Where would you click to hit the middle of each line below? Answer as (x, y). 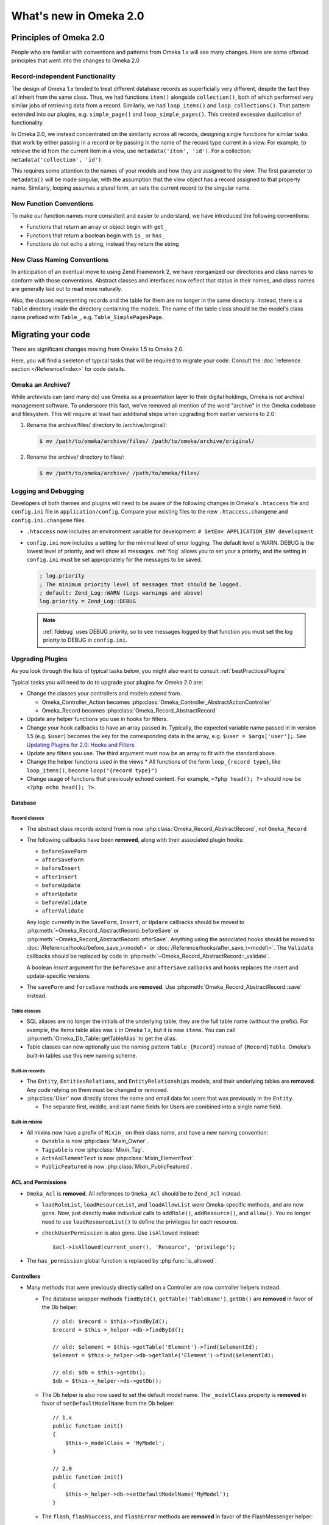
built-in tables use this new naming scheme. (82, 1055)
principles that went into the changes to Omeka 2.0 (76, 60)
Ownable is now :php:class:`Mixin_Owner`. (95, 1141)
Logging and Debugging (48, 491)
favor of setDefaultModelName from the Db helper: (108, 1404)
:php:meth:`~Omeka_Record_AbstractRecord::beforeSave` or (103, 931)
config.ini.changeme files (48, 520)
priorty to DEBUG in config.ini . (85, 640)
